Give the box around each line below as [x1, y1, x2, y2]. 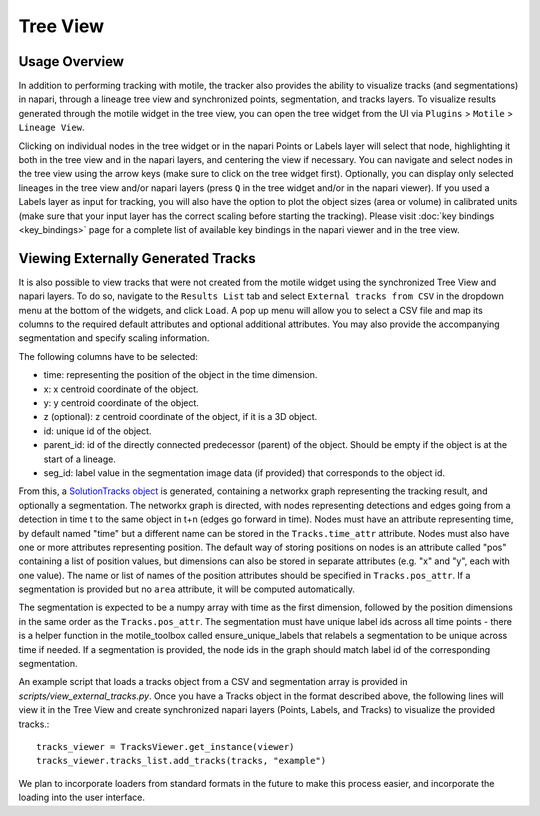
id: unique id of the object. [43, 425, 152, 437]
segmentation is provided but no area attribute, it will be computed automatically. [18, 583, 355, 595]
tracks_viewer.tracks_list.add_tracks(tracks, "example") [36, 755, 327, 767]
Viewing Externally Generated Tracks [18, 250, 256, 267]
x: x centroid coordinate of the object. [43, 383, 199, 395]
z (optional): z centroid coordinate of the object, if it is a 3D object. [43, 411, 318, 423]
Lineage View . [18, 121, 85, 134]
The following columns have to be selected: [18, 350, 199, 362]
